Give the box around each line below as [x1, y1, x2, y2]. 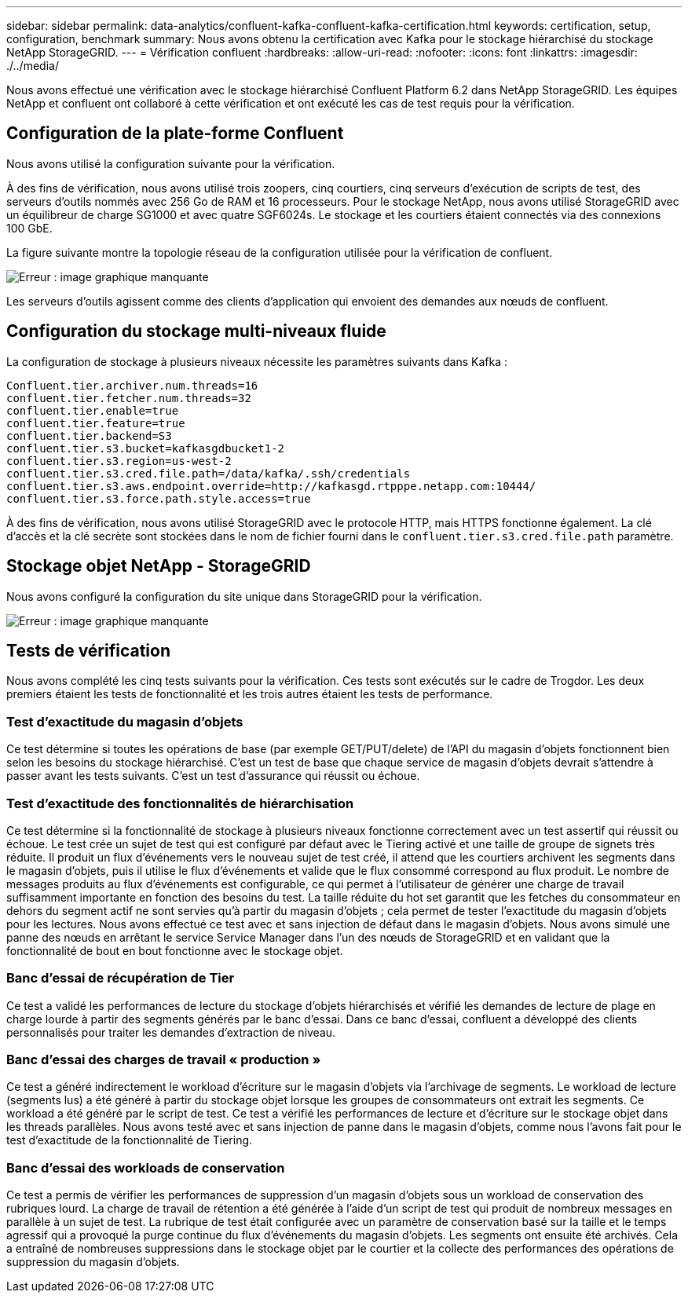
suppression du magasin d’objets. [6, 1255, 180, 1269]
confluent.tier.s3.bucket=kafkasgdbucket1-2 [6, 441, 285, 455]
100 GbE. [6, 221, 53, 235]
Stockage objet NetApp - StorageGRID [6, 556, 311, 576]
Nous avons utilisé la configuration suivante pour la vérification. [6, 156, 335, 170]
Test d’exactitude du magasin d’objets [6, 713, 243, 730]
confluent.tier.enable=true [6, 404, 179, 417]
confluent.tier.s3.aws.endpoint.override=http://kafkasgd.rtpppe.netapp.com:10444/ [6, 479, 536, 492]
